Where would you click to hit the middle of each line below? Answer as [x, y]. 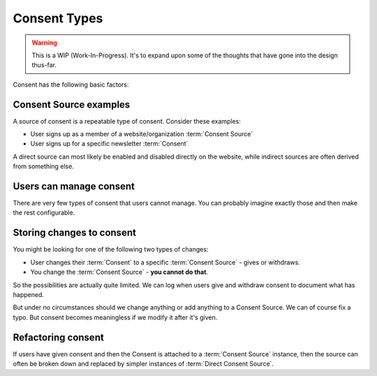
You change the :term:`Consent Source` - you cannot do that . [119, 272]
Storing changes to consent [74, 233]
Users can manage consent [74, 186]
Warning [44, 43]
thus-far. [44, 65]
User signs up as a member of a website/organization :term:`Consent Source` [142, 134]
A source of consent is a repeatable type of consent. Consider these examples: [127, 121]
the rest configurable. [44, 212]
